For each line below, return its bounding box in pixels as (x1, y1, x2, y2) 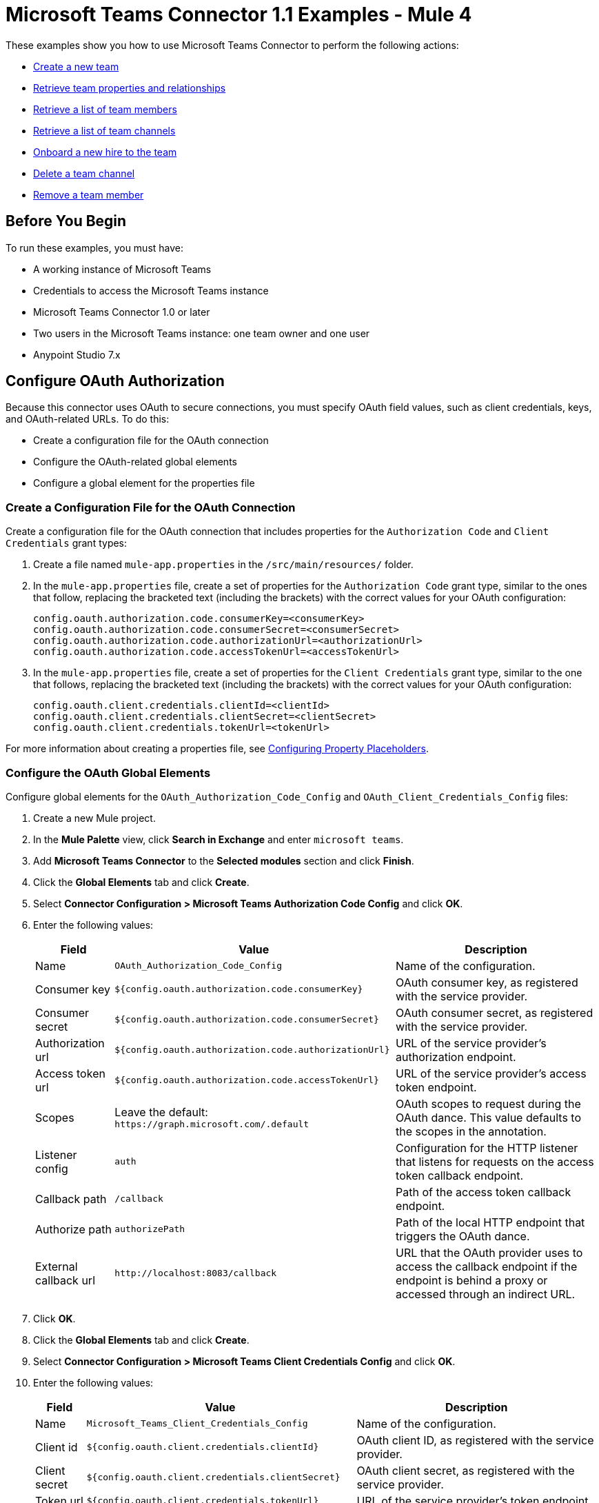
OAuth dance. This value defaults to (396, 1110, 581, 1124)
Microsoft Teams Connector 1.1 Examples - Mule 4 (6, 3, 472, 26)
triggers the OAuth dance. (396, 1229, 530, 1243)
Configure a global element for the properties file (33, 477, 255, 490)
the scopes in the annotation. (396, 1124, 547, 1138)
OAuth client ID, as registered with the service (356, 1433, 594, 1447)
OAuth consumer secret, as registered (396, 1005, 593, 1020)
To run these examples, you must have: (6, 241, 184, 254)
